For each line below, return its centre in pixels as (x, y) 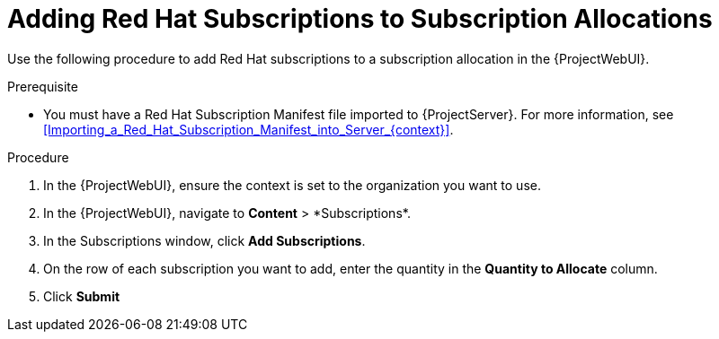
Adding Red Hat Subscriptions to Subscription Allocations (360, 19)
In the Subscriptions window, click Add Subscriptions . (204, 240)
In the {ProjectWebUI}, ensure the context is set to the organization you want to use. (292, 185)
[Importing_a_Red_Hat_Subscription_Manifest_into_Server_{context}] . (249, 129)
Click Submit (82, 296)
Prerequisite (43, 86)
